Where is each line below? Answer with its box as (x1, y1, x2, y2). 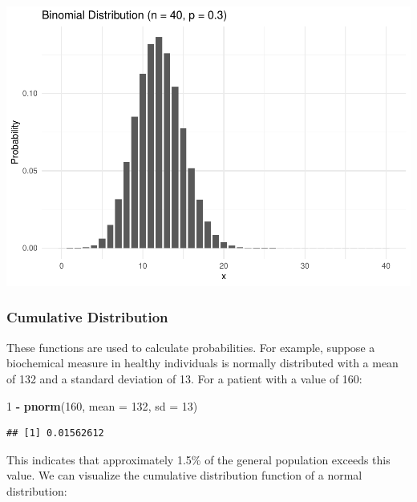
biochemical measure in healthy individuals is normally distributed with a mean (6, 354, 399, 371)
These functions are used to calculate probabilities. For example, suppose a (6, 338, 375, 355)
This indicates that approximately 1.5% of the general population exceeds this (6, 451, 391, 468)
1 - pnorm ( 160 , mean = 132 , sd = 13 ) (6, 397, 198, 414)
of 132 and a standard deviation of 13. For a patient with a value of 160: (6, 370, 362, 387)
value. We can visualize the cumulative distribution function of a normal (6, 467, 362, 484)
